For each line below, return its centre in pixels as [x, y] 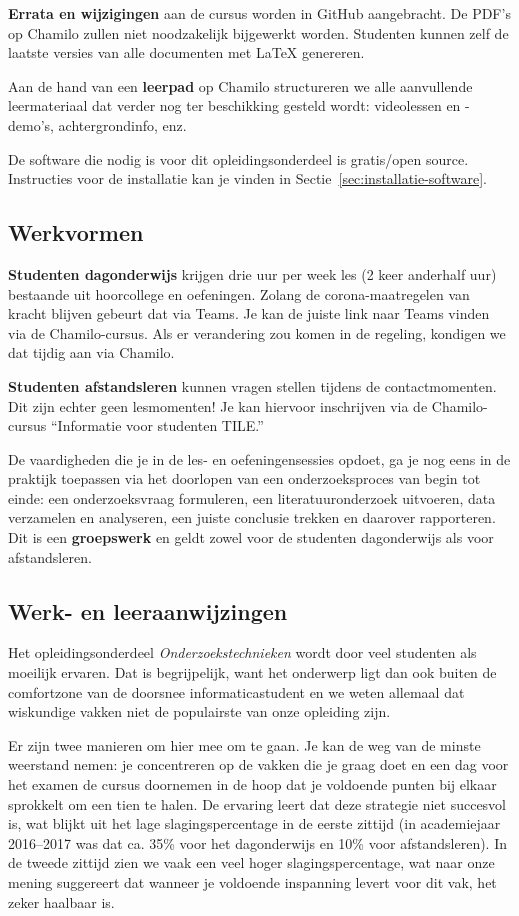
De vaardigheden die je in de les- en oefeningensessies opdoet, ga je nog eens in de [259, 458]
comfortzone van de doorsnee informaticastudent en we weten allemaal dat [236, 691]
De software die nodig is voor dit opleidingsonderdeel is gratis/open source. [238, 158]
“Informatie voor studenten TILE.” [157, 425]
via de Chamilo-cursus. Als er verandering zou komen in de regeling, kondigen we [257, 332]
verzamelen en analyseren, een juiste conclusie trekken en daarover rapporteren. [252, 517]
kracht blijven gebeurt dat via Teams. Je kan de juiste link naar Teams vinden [249, 313]
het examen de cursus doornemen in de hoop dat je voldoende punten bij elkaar [252, 784]
